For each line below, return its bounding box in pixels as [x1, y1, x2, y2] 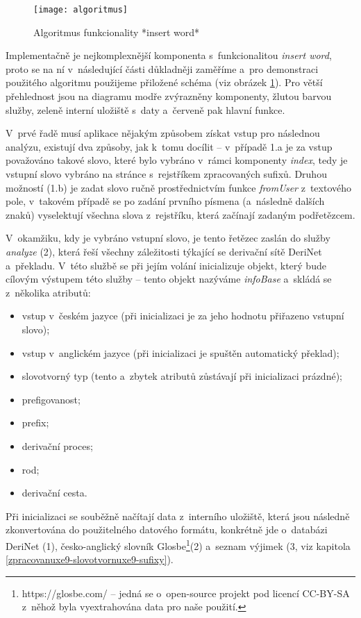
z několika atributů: [6, 285, 91, 299]
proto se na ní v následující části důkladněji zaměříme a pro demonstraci [6, 61, 319, 76]
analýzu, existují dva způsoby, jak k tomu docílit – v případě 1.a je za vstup [6, 139, 333, 153]
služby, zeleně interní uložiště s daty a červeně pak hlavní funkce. [6, 102, 285, 117]
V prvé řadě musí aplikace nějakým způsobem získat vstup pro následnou [6, 126, 320, 140]
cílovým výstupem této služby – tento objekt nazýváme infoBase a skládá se [6, 272, 332, 286]
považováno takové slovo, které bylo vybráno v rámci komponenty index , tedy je [6, 153, 348, 167]
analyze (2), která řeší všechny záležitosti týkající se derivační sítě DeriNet [6, 244, 322, 258]
